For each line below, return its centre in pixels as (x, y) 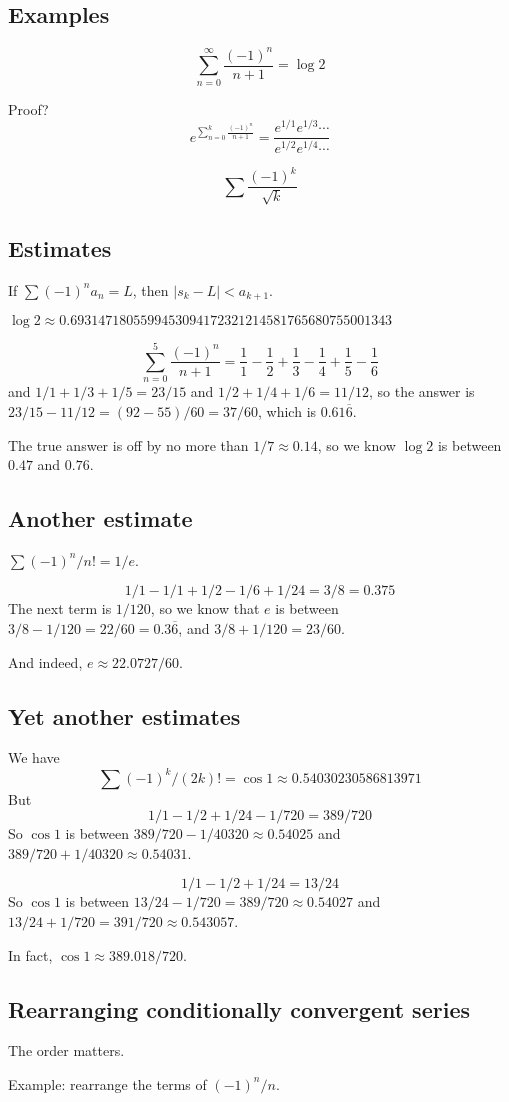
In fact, (30, 954)
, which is (287, 410)
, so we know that (205, 608)
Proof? (28, 108)
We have (34, 757)
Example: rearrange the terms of (107, 1083)
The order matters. (66, 1050)
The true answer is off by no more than (128, 444)
